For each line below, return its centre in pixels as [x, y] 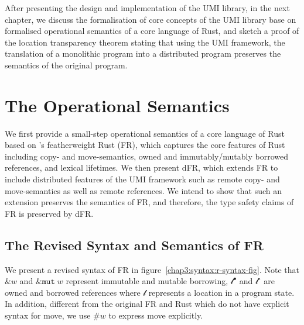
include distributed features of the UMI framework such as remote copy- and [142, 179]
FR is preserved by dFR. [49, 213]
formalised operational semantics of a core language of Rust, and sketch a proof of [152, 31]
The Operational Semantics [117, 105]
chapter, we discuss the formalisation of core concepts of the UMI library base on [151, 19]
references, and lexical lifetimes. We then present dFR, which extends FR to [141, 167]
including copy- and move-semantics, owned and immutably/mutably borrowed [147, 156]
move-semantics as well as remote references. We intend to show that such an [144, 190]
